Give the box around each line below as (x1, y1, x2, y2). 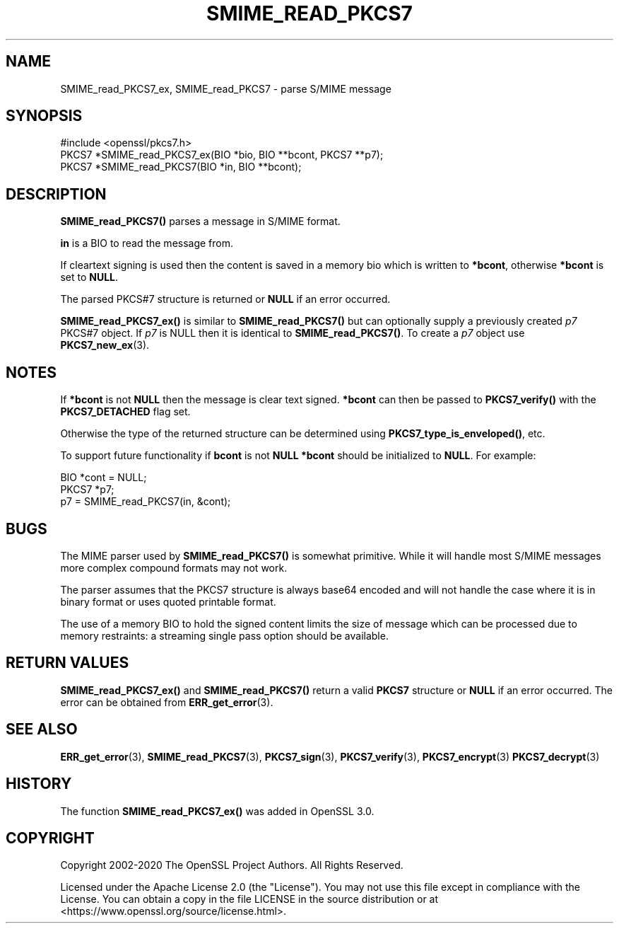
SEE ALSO (6, 720, 78, 739)
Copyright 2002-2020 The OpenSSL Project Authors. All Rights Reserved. (60, 859, 403, 872)
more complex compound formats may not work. (60, 561, 288, 574)
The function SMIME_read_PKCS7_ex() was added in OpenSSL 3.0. (60, 804, 375, 817)
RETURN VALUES (6, 654, 129, 672)
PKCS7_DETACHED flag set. (60, 405, 191, 418)
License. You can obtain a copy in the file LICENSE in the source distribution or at (60, 893, 439, 906)
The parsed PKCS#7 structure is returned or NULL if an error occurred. (60, 293, 391, 306)
